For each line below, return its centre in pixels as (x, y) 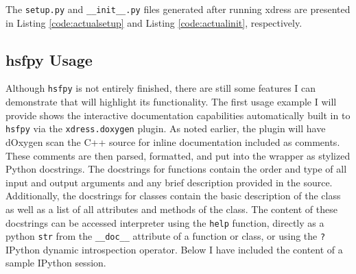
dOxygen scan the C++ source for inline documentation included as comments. (173, 141)
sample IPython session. (56, 263)
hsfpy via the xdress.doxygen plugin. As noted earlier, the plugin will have (166, 128)
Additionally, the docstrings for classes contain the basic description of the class (173, 196)
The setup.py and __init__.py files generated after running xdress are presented (178, 9)
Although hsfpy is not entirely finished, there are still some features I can (161, 88)
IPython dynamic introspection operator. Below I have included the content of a (174, 249)
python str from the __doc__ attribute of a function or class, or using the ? (166, 236)
